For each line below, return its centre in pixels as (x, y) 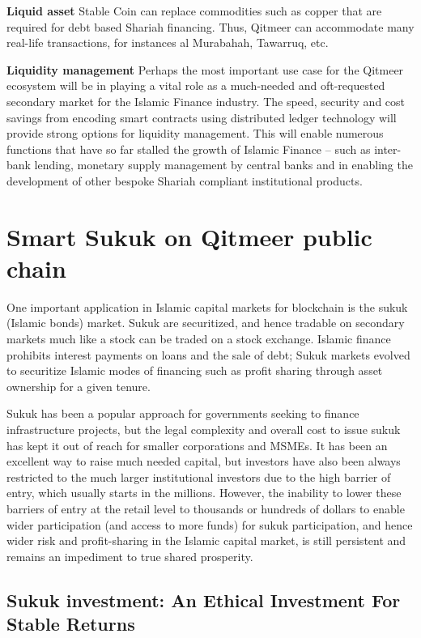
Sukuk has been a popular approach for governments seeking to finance (183, 413)
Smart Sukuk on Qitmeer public (189, 236)
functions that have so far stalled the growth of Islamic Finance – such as (189, 149)
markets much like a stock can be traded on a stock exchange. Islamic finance (199, 339)
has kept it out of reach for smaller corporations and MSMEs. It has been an (197, 445)
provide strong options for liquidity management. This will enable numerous (195, 133)
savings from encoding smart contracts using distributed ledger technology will (202, 117)
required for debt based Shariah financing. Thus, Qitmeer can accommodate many (210, 26)
